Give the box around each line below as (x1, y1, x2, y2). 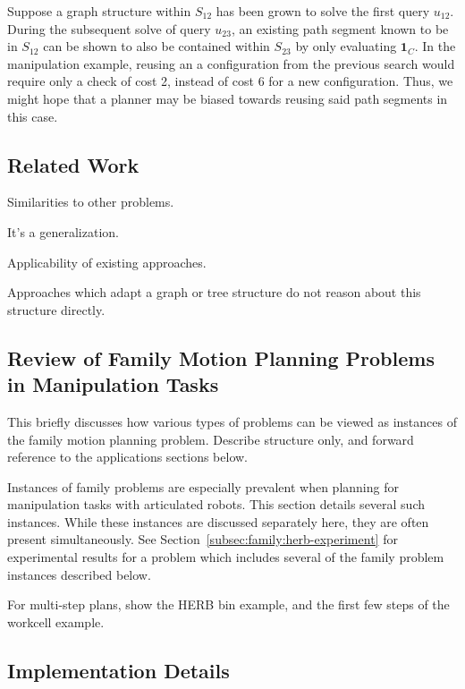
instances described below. (7, 565, 151, 583)
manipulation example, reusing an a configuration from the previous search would (7, 54, 455, 72)
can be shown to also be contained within (43, 37, 270, 55)
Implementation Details (7, 656, 230, 684)
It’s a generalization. (7, 222, 119, 241)
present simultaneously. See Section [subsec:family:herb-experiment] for (7, 530, 398, 549)
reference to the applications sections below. (7, 447, 249, 466)
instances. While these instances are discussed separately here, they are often (7, 512, 429, 531)
